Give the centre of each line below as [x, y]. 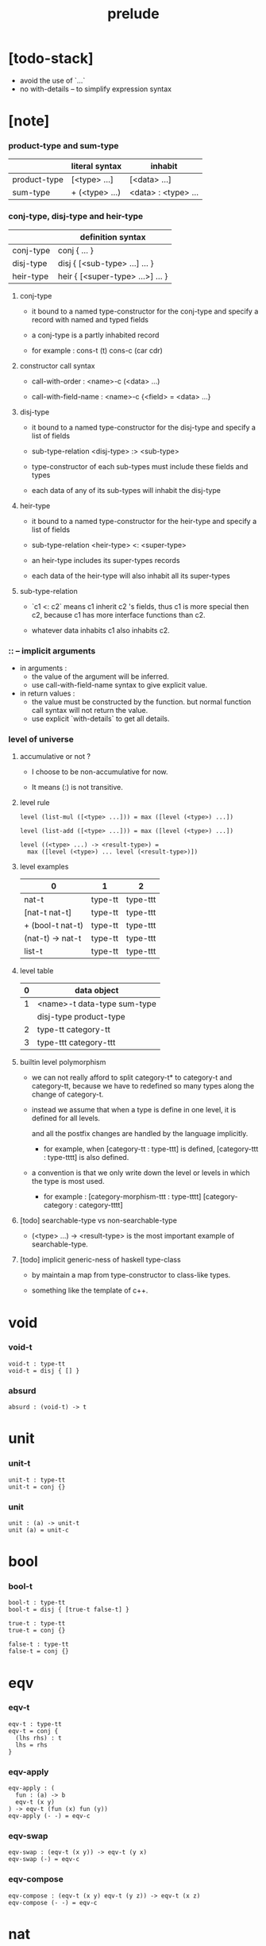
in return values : [47, 694]
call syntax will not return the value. [90, 711]
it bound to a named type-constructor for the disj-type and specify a [144, 427]
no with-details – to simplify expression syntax [96, 89]
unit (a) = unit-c [39, 1530]
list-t [33, 951]
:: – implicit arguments [52, 650]
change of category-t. [67, 1094]
